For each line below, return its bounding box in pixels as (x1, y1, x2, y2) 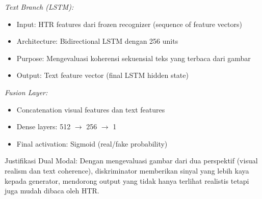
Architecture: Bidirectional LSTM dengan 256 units (16, 36, 178, 46)
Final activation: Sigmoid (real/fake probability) (16, 138, 168, 149)
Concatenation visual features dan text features (16, 104, 165, 115)
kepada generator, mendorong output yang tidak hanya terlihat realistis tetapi (5, 175, 249, 186)
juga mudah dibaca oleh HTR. (5, 185, 99, 196)
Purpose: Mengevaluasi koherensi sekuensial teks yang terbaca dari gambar (16, 52, 251, 63)
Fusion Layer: (5, 87, 48, 97)
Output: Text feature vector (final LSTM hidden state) (16, 70, 189, 80)
